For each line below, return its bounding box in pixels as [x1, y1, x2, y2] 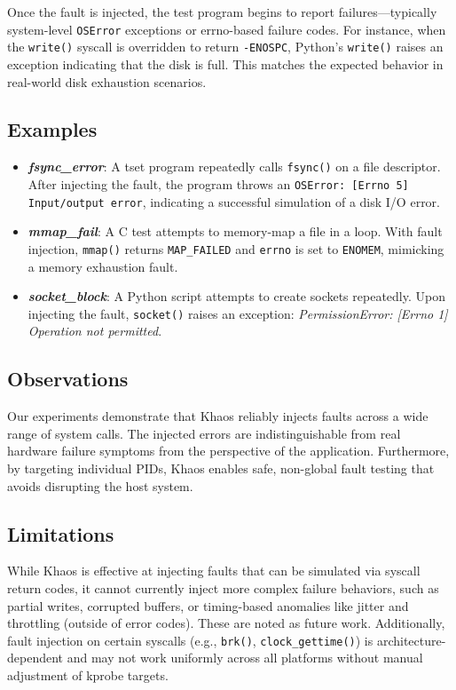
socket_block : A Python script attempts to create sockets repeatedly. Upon [28, 287, 445, 305]
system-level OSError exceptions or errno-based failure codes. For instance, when [7, 20, 446, 38]
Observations [7, 365, 129, 393]
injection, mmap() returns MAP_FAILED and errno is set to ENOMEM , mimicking [28, 239, 444, 258]
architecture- [376, 631, 446, 649]
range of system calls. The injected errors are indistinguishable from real [7, 424, 401, 442]
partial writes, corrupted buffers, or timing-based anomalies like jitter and [7, 596, 409, 615]
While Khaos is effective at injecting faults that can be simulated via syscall [7, 561, 421, 580]
